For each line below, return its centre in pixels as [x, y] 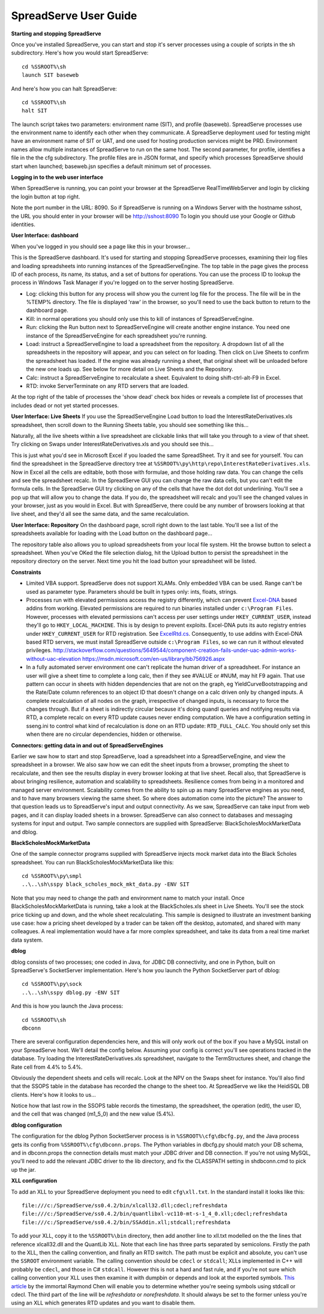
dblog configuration [37, 1125]
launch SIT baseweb [50, 75]
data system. [27, 940]
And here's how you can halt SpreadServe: [64, 88]
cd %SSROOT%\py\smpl [52, 876]
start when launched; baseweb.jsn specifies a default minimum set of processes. [111, 166]
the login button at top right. [46, 196]
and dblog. [25, 832]
